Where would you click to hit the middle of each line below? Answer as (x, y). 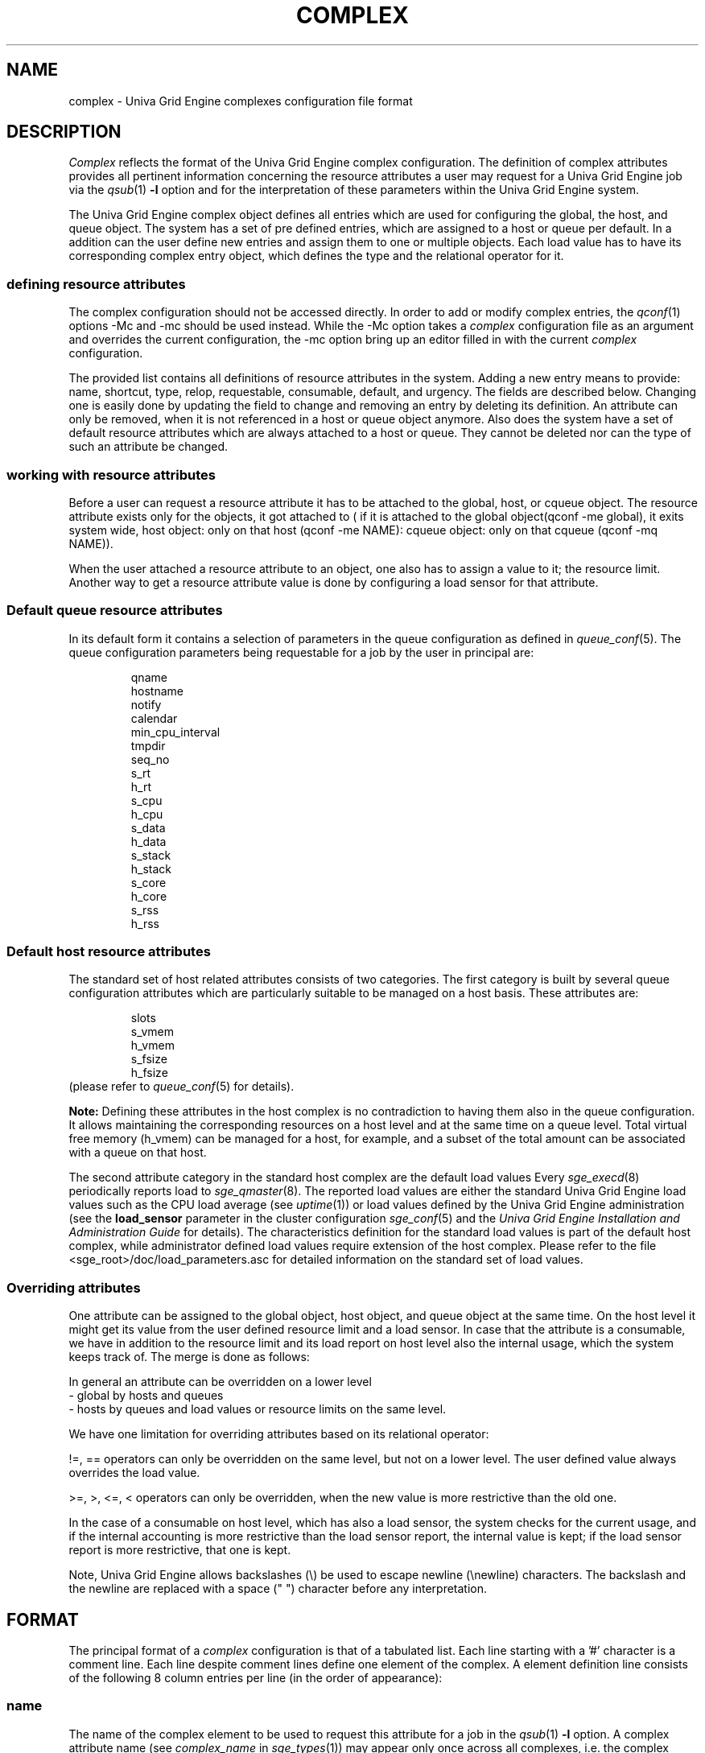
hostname (157, 691)
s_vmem (153, 1032)
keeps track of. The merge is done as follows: (189, 1357)
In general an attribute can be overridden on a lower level (220, 1382)
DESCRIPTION (64, 132)
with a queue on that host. (138, 1153)
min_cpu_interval (175, 732)
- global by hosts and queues (146, 1396)
